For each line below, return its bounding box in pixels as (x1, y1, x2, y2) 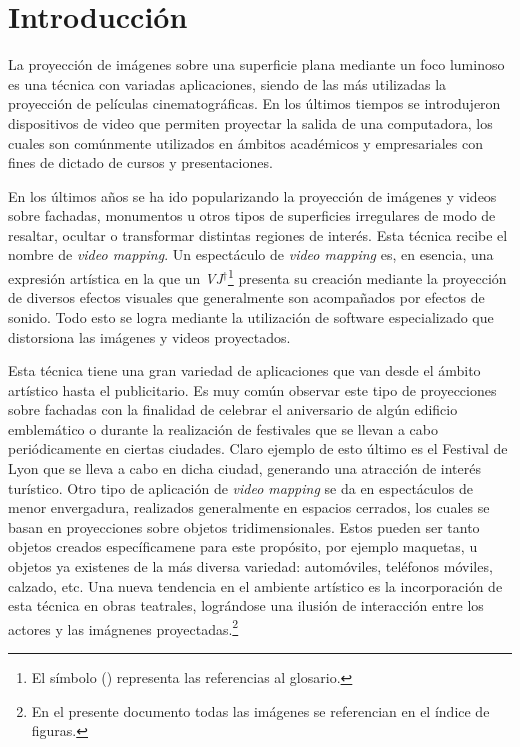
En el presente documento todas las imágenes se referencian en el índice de (31, 700, 490, 721)
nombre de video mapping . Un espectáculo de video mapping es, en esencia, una (8, 244, 494, 265)
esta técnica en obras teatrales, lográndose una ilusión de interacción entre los (8, 595, 484, 616)
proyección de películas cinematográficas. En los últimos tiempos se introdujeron (8, 93, 501, 114)
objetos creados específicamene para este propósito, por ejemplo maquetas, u (8, 536, 478, 557)
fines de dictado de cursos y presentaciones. (8, 152, 273, 173)
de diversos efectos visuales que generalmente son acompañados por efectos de (8, 287, 485, 308)
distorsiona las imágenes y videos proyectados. (8, 326, 291, 347)
